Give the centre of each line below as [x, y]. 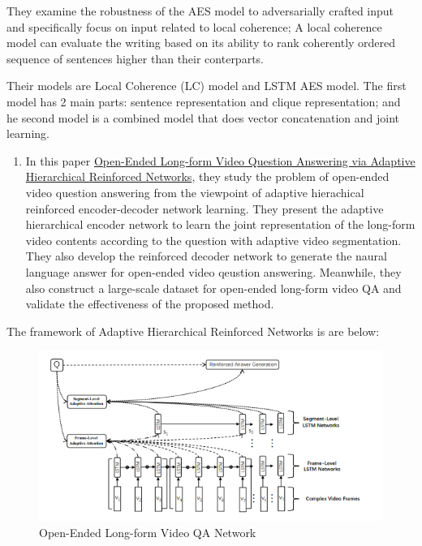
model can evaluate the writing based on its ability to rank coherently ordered [201, 43]
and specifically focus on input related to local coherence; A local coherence [194, 26]
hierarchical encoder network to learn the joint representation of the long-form [220, 224]
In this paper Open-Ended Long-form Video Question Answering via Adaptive [220, 160]
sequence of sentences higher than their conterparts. [136, 58]
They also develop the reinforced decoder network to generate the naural [206, 256]
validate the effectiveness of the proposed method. [150, 304]
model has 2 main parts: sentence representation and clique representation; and [204, 101]
